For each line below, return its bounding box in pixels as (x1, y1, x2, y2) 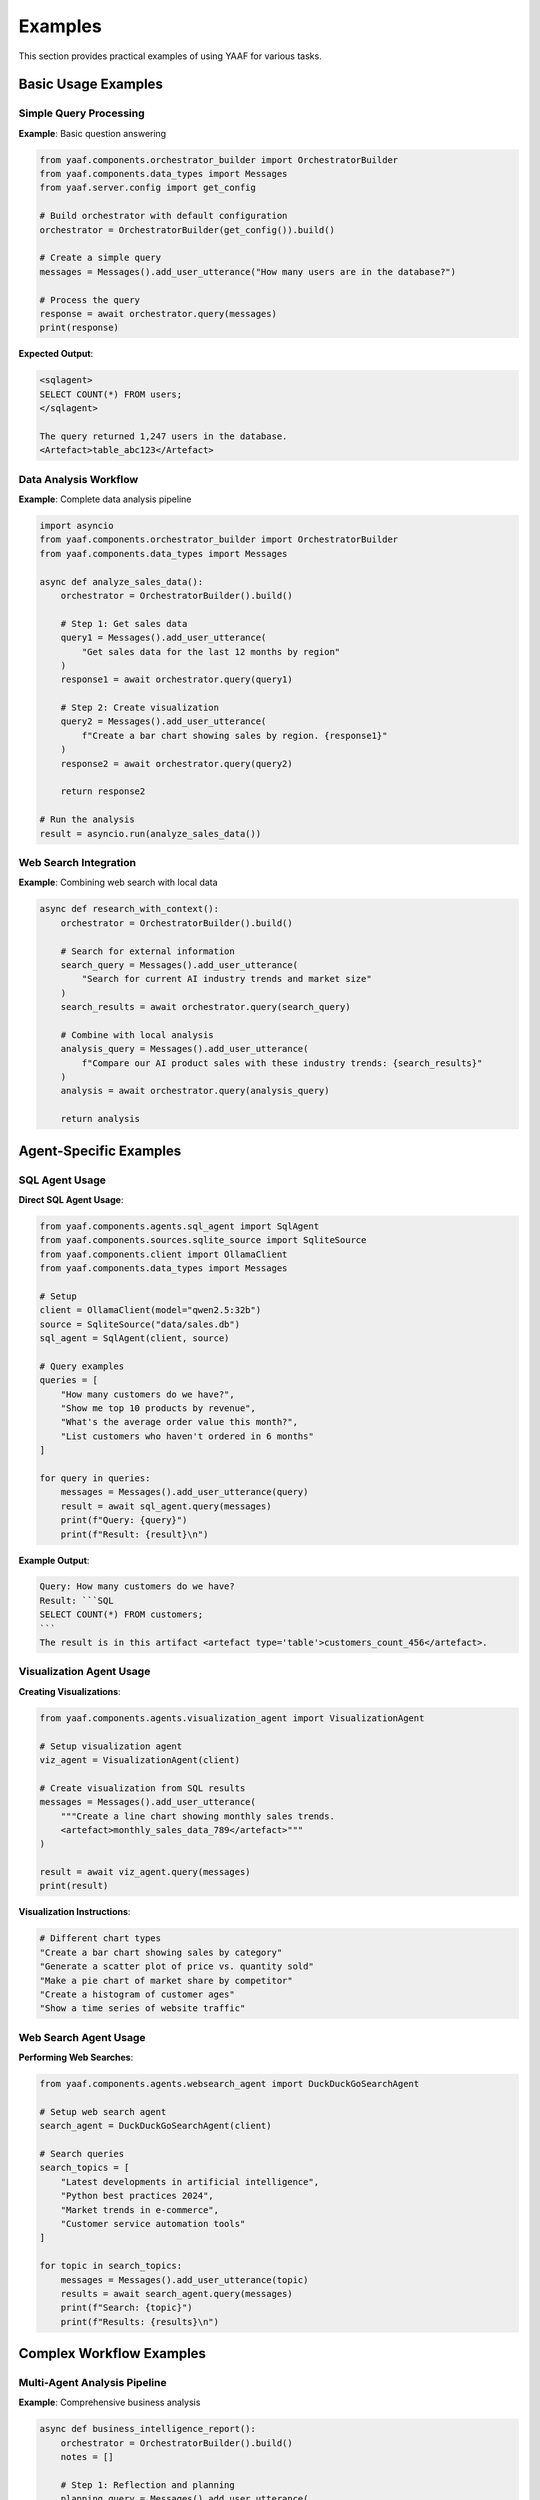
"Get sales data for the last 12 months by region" (81, 646, 341, 657)
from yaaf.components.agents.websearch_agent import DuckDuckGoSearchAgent (39, 2078, 420, 2090)
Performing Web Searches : (18, 2051, 134, 2064)
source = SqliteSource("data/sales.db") (39, 1318, 240, 1330)
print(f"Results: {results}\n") (60, 2316, 220, 2327)
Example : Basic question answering (18, 127, 167, 139)
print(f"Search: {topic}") (60, 2302, 194, 2314)
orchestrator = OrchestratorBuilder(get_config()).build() (39, 224, 335, 235)
